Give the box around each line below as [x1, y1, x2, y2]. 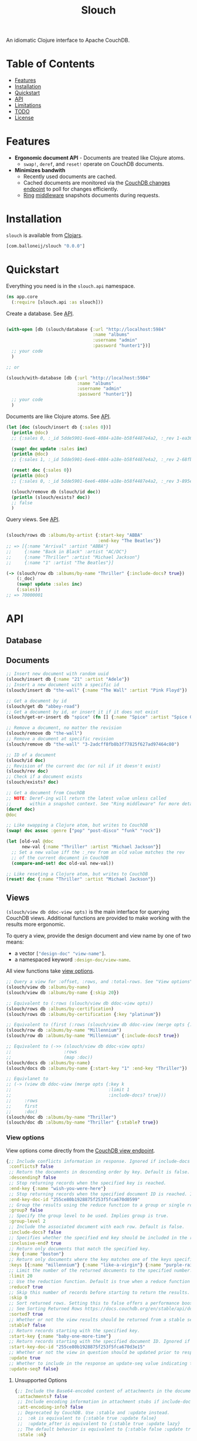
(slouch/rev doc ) [6, 768, 49, 774]
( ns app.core [6, 293, 38, 300]
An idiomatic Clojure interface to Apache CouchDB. [6, 36, 130, 44]
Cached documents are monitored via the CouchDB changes [23, 179, 171, 186]
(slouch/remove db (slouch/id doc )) [11, 489, 101, 494]
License [14, 114, 34, 121]
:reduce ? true [8, 1284, 43, 1290]
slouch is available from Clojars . [6, 232, 83, 239]
